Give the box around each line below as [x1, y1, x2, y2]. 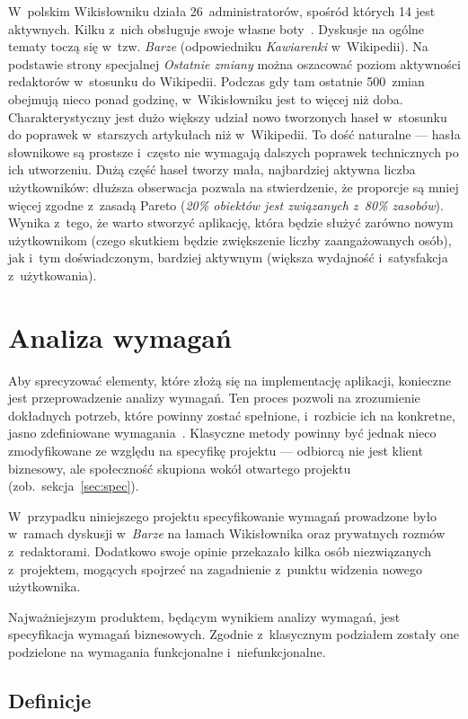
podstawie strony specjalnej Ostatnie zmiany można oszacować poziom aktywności [8, 54, 461, 73]
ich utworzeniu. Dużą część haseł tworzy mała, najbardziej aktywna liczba [8, 160, 416, 179]
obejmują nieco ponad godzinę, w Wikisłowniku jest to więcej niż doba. [8, 89, 403, 108]
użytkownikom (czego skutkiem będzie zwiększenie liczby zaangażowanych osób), [8, 230, 452, 249]
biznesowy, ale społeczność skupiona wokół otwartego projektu [8, 458, 351, 477]
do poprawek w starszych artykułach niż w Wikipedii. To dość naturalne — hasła [8, 125, 461, 144]
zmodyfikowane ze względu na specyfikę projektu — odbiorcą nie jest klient [8, 441, 423, 459]
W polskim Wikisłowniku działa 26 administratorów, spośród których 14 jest [8, 2, 436, 20]
